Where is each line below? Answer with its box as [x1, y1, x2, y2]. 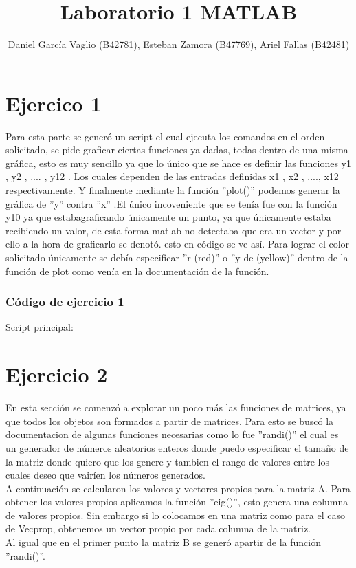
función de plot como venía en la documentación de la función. [5, 263, 269, 278]
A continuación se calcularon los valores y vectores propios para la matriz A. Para [5, 481, 351, 495]
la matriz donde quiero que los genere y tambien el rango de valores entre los [5, 454, 329, 468]
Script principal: [5, 320, 74, 334]
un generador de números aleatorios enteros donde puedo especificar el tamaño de [5, 440, 349, 455]
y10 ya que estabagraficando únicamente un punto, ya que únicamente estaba [5, 210, 331, 224]
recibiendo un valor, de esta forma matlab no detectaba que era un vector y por [5, 223, 342, 237]
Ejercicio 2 [5, 360, 108, 389]
